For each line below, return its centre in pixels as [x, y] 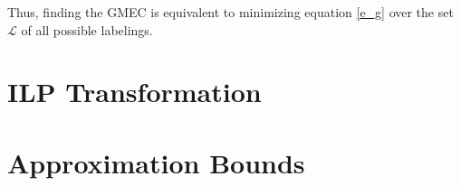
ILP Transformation [134, 92]
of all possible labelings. [87, 29]
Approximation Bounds [156, 162]
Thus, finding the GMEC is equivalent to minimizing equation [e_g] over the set [230, 12]
